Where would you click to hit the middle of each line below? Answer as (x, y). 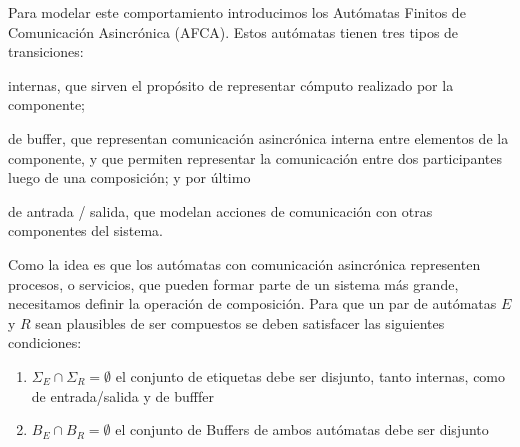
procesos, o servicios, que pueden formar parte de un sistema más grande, (233, 283)
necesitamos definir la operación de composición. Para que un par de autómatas (252, 303)
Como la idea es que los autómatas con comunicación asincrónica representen (244, 263)
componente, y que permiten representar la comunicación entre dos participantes (255, 157)
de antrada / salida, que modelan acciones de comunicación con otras (220, 210)
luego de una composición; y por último (129, 177)
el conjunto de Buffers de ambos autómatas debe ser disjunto (302, 429)
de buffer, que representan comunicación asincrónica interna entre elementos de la (258, 137)
